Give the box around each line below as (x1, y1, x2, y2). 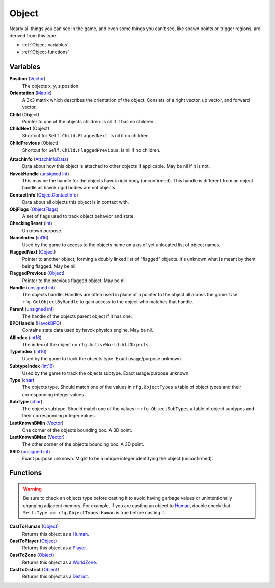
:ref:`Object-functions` (22, 49, 69, 55)
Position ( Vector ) (9, 75, 46, 81)
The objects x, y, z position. (22, 83, 80, 89)
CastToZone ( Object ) (9, 552, 54, 558)
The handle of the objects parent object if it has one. (22, 313, 132, 319)
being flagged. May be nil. (22, 263, 77, 269)
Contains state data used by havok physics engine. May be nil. (22, 327, 154, 333)
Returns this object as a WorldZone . (22, 559, 98, 565)
